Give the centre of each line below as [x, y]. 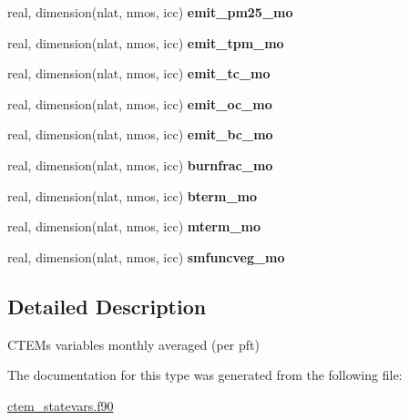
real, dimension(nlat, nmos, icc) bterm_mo [133, 195]
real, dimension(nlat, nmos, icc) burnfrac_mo [140, 164]
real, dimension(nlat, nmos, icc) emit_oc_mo [140, 103]
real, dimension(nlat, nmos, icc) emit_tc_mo [139, 73]
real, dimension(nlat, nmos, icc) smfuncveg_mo [146, 256]
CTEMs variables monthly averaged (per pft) [133, 344]
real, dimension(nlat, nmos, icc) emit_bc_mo [140, 134]
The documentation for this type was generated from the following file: [205, 375]
